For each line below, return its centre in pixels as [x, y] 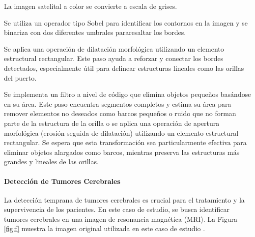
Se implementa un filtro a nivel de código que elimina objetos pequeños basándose [127, 94]
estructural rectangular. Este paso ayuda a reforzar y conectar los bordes [114, 58]
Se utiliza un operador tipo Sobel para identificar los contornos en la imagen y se [126, 22]
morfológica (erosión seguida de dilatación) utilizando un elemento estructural [121, 133]
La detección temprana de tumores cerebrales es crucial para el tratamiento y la [124, 199]
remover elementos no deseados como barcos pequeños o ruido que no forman [120, 113]
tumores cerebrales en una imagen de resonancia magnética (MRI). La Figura [121, 219]
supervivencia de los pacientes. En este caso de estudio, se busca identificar [117, 209]
